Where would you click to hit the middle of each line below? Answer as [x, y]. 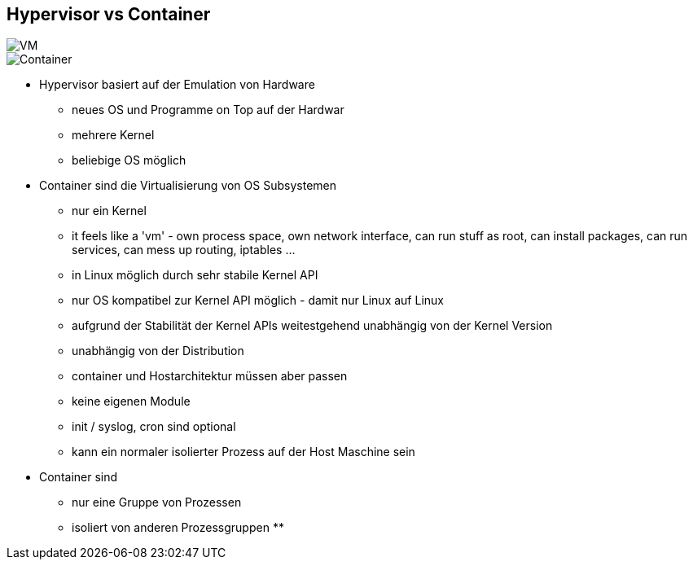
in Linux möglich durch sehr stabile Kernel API [195, 275]
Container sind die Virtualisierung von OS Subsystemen [188, 186]
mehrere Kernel [113, 135]
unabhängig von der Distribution [158, 351]
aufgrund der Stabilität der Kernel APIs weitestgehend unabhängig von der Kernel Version [312, 326]
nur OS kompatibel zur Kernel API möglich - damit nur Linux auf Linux [258, 301]
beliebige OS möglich [129, 160]
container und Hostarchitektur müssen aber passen [210, 376]
